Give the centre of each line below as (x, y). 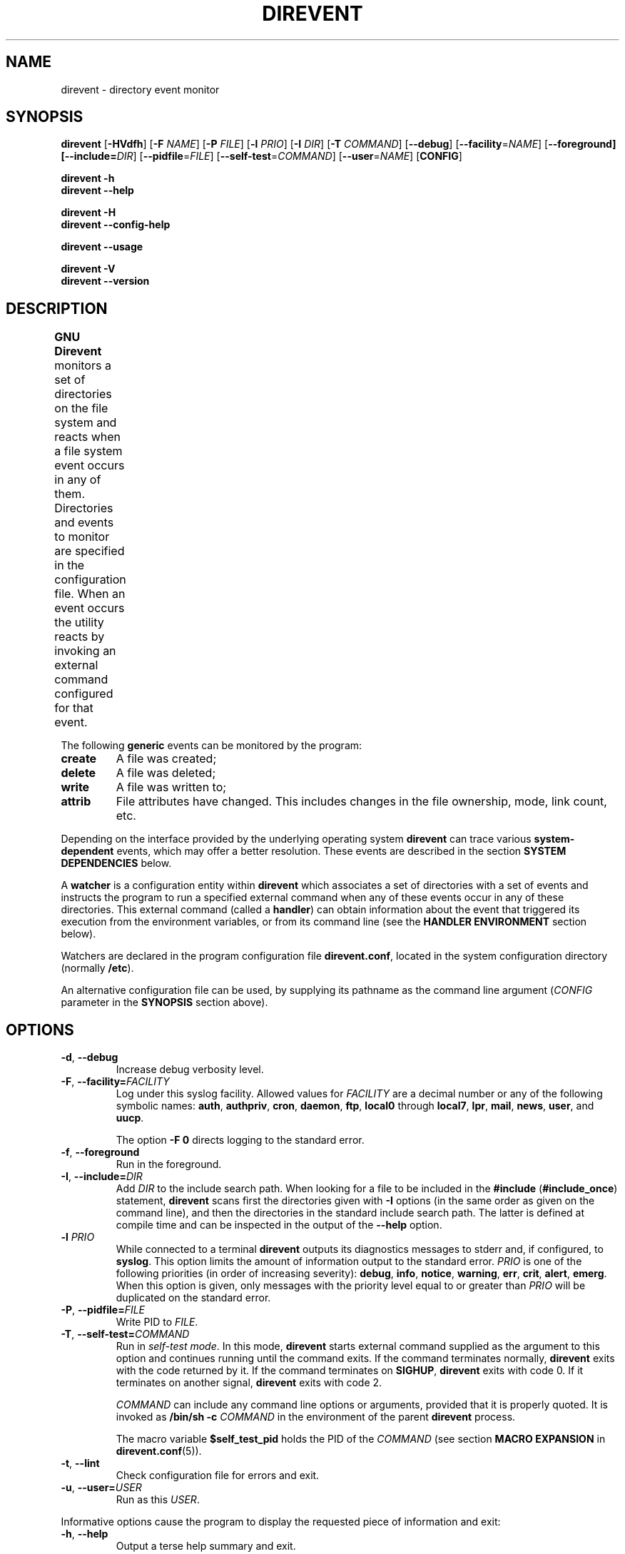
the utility (79, 623)
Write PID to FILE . (157, 1322)
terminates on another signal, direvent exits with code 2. (249, 1383)
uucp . (130, 1118)
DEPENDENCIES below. (116, 863)
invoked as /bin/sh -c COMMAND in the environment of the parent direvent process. (316, 1417)
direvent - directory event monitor (140, 89)
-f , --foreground (100, 1152)
